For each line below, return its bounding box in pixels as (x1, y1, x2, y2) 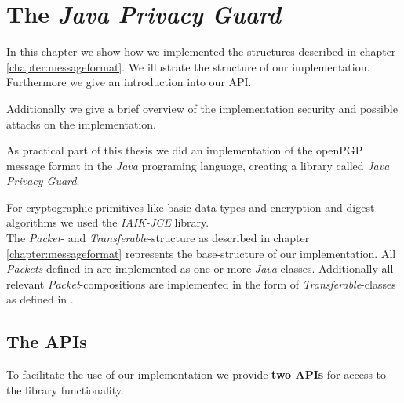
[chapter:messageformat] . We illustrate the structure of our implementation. (6, 58, 370, 74)
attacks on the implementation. (6, 115, 157, 132)
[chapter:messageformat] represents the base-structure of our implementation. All (6, 245, 396, 261)
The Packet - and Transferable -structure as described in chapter (6, 230, 310, 246)
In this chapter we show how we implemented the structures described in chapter (6, 43, 396, 60)
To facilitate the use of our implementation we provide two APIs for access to (6, 366, 387, 383)
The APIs (6, 329, 87, 354)
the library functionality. (6, 381, 124, 398)
